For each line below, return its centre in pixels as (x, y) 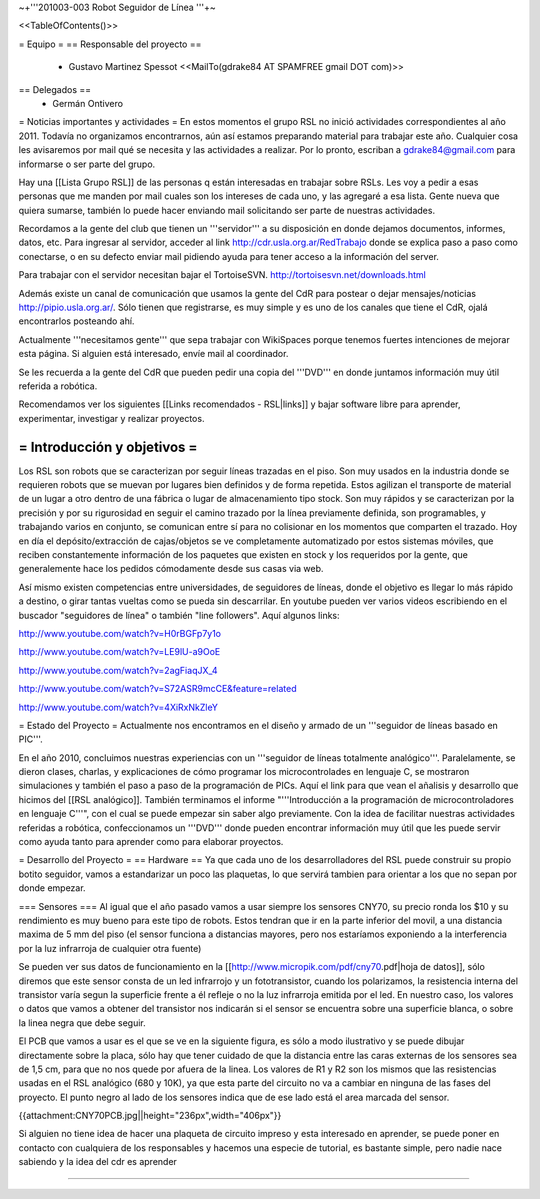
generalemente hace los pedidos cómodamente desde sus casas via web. (171, 569)
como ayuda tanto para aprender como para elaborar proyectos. (151, 842)
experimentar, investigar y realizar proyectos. (111, 418)
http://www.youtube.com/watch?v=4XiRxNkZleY (118, 707)
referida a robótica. (58, 386)
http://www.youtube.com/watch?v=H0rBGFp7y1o (120, 633)
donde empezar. (52, 888)
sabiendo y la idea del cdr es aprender (97, 1162)
